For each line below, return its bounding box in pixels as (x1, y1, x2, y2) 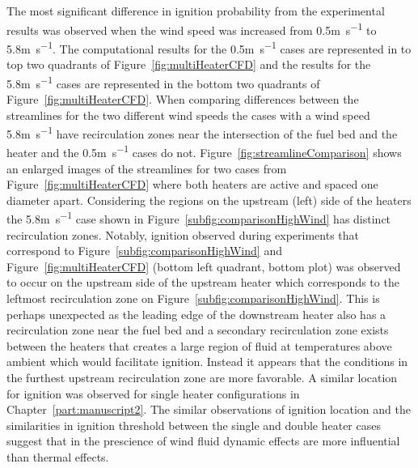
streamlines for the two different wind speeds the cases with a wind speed (6, 106, 370, 123)
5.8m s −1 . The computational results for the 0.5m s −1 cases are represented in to (6, 37, 412, 57)
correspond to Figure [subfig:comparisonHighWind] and (6, 242, 282, 259)
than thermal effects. (6, 448, 109, 465)
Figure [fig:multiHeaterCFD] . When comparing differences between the (6, 90, 359, 107)
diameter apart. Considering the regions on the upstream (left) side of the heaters (6, 191, 412, 208)
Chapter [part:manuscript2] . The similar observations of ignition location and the (6, 401, 411, 418)
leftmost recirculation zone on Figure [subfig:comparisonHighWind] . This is (6, 290, 380, 307)
